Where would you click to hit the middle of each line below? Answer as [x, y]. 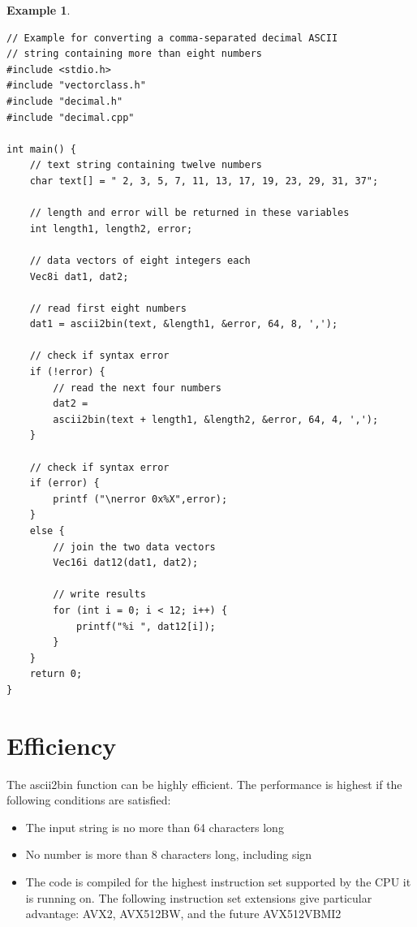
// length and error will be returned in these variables [189, 213]
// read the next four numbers [137, 388]
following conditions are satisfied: [89, 800]
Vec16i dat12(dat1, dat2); [126, 563]
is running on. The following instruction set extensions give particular [199, 897]
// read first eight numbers [108, 308]
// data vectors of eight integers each [140, 260]
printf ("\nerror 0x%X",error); [140, 499]
